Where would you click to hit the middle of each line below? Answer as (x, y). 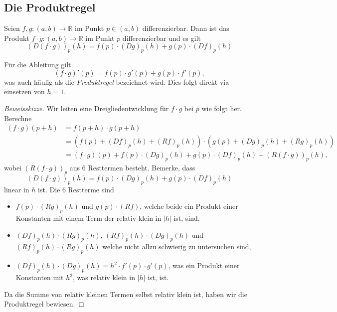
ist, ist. (158, 277)
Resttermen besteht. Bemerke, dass (142, 168)
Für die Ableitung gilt (38, 65)
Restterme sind (91, 189)
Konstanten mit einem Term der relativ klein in (88, 218)
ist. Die (49, 189)
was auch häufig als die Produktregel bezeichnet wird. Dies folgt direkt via (117, 81)
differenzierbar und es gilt (162, 38)
